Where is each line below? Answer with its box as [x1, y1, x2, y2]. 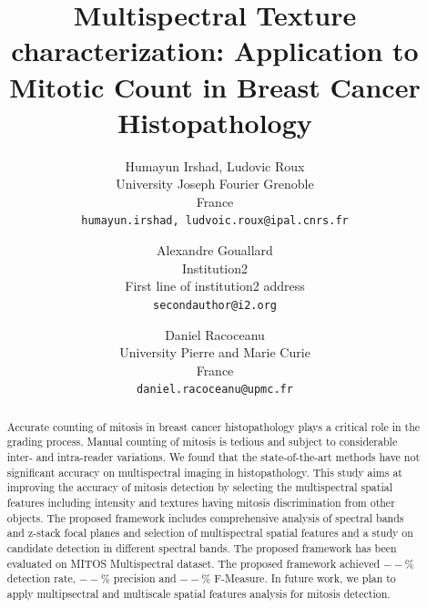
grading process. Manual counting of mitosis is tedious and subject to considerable [6, 434, 398, 449]
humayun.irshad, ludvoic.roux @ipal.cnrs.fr [81, 214, 349, 228]
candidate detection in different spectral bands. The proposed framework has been [6, 541, 397, 556]
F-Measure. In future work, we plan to [214, 571, 396, 586]
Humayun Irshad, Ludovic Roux [125, 156, 305, 175]
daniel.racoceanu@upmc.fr [137, 383, 293, 397]
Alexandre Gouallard [157, 241, 273, 260]
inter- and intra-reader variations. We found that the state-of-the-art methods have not [6, 449, 421, 465]
